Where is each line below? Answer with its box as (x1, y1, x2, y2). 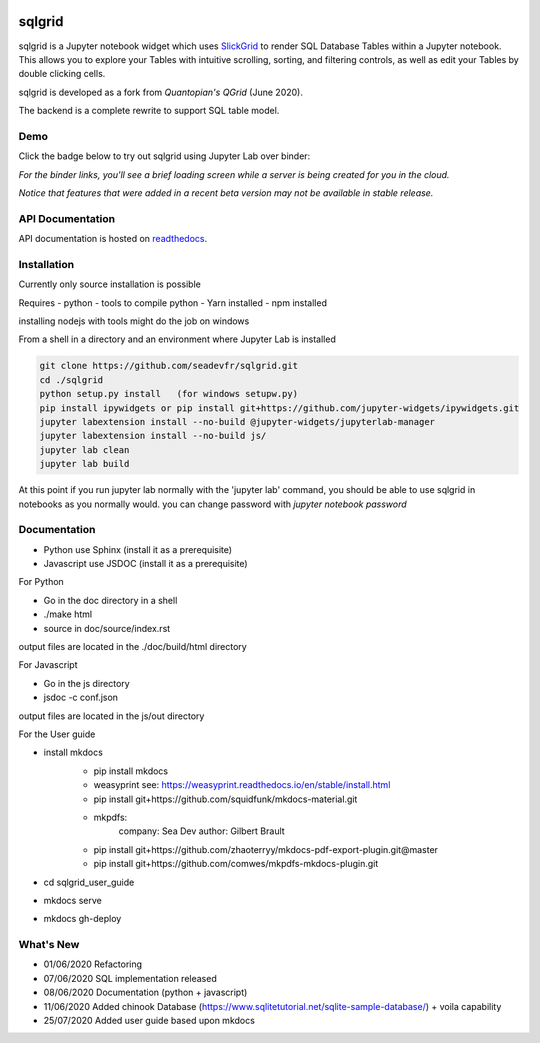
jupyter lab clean (39, 444, 130, 455)
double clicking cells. (18, 68, 106, 80)
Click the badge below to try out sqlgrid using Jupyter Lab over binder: (18, 150, 311, 162)
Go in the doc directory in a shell (43, 594, 178, 606)
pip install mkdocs (93, 765, 169, 777)
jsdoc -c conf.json (43, 691, 119, 704)
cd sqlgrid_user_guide (43, 876, 135, 888)
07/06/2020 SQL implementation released (43, 972, 217, 984)
